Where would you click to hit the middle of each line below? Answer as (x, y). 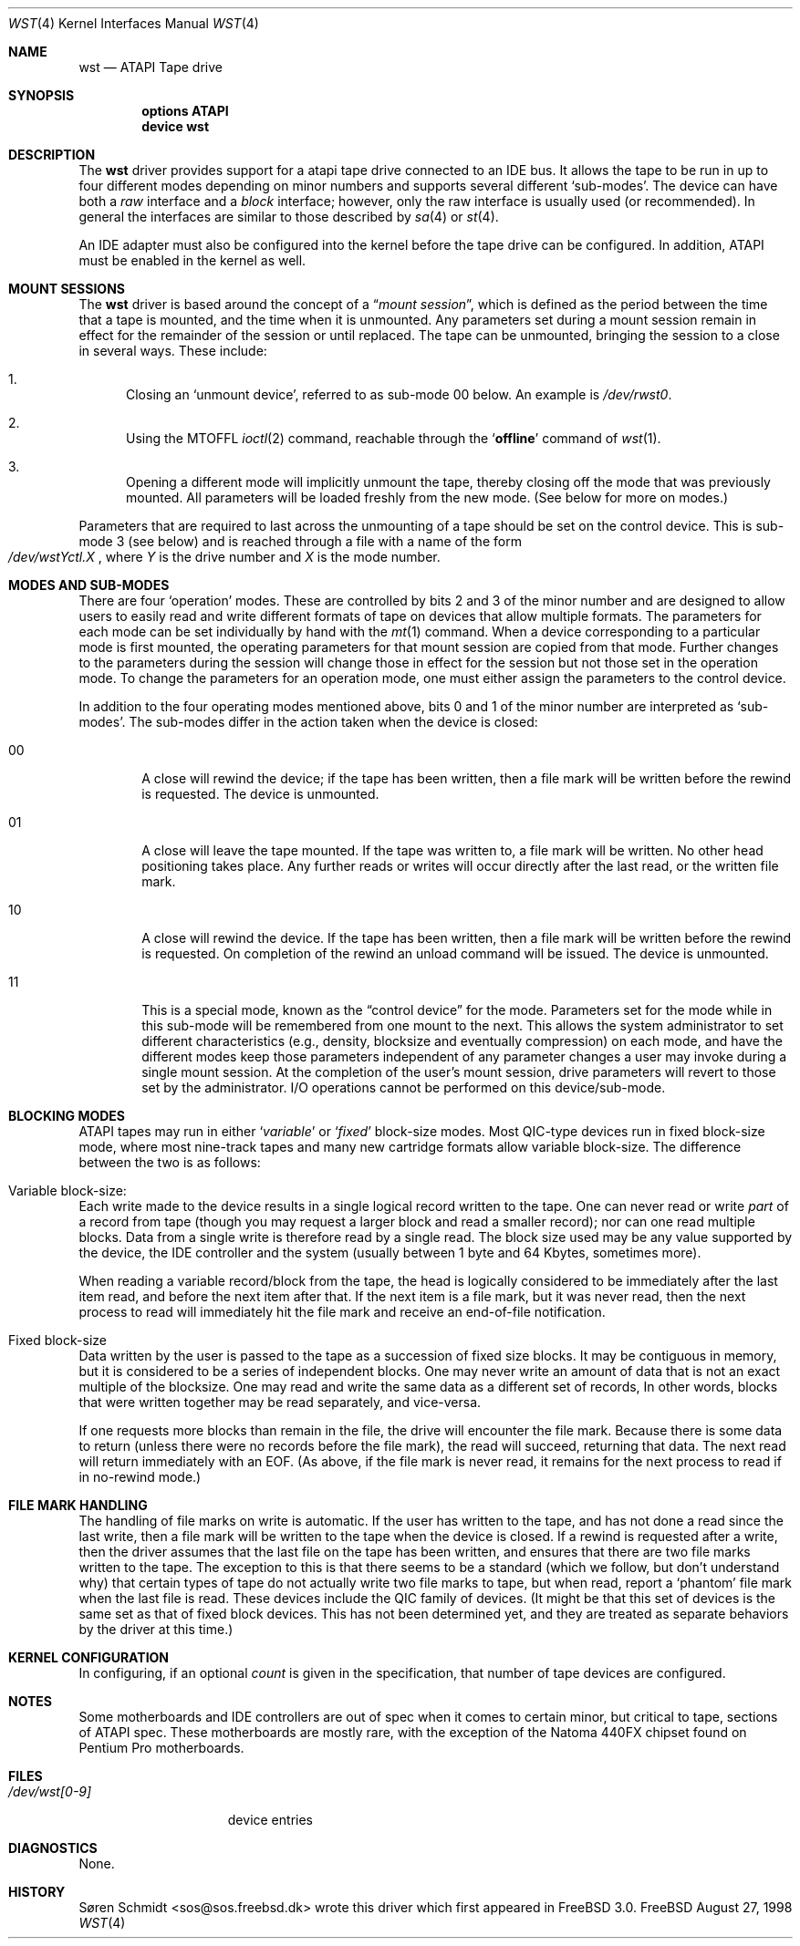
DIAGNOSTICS (53, 1848)
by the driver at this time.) (156, 1629)
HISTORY (37, 1892)
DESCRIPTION (52, 155)
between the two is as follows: (170, 1162)
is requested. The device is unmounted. (260, 794)
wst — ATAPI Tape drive (151, 67)
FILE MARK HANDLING (78, 1505)
